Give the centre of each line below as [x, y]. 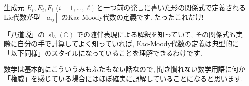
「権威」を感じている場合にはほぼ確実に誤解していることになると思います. [124, 78]
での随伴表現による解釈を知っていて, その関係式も [156, 34]
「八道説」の [24, 34]
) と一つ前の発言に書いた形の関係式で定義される [169, 7]
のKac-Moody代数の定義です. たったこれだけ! [132, 17]
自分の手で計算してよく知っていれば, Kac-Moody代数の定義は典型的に [128, 43]
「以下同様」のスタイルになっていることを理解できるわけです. [103, 53]
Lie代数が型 [22, 17]
